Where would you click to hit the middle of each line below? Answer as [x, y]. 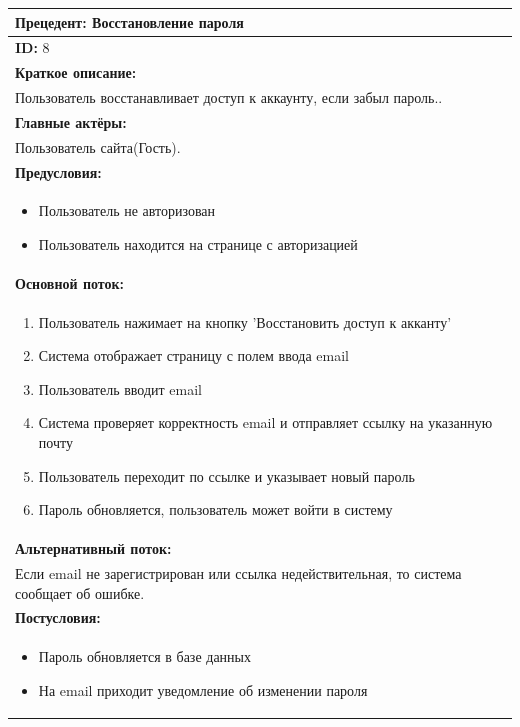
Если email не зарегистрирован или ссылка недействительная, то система [238, 572]
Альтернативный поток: [93, 548]
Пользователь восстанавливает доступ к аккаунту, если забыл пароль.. [229, 97]
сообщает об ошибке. [80, 592]
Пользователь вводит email [120, 388]
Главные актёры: [71, 121]
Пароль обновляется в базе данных [144, 656]
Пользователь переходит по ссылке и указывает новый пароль [226, 475]
